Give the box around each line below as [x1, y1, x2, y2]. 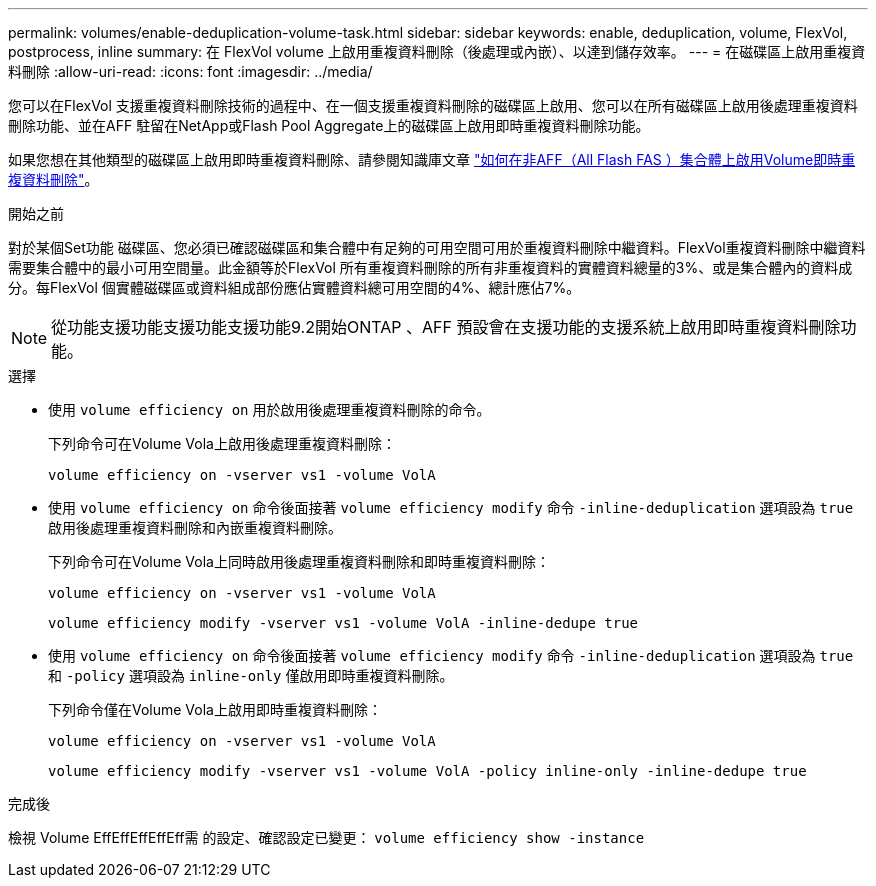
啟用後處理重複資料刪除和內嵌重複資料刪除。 [48, 519, 342, 536]
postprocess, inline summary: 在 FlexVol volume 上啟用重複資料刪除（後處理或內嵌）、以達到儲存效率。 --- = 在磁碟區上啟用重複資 [8, 43, 866, 60]
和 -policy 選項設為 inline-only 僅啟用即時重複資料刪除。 [48, 667, 454, 684]
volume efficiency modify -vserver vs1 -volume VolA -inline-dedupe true [48, 615, 639, 631]
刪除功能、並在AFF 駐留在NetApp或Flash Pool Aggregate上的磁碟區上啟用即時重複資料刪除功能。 [8, 117, 650, 134]
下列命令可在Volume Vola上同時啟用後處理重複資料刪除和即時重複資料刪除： [48, 553, 550, 570]
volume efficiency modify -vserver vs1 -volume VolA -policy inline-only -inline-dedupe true [48, 763, 807, 779]
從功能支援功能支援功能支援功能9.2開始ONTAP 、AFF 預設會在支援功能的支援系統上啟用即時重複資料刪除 [51, 317, 841, 337]
